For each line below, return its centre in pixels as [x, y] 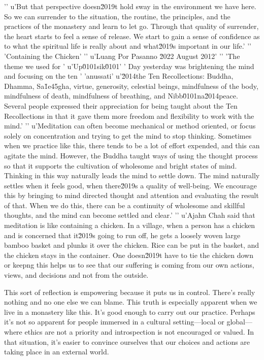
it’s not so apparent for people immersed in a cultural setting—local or [114, 322]
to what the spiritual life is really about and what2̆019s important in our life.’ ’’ [128, 46]
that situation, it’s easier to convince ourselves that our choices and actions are [127, 341]
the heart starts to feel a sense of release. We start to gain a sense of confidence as [132, 36]
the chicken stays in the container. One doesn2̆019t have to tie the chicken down [129, 255]
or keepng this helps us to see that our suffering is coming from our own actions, [129, 265]
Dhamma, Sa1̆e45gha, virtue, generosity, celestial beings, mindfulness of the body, [131, 86]
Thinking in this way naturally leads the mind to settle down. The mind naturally [132, 175]
